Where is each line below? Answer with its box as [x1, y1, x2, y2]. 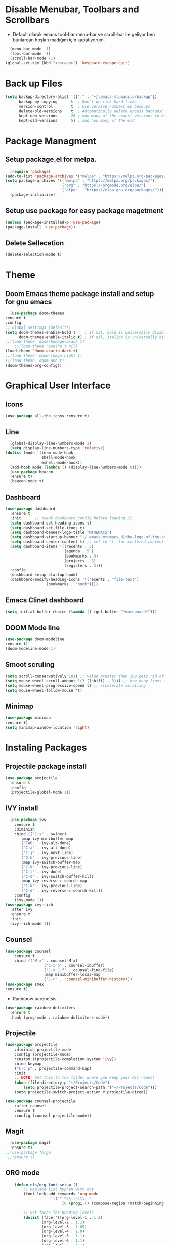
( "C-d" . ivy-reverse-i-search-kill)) [21, 888, 103, 893]
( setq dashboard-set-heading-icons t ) [10, 520, 92, 526]
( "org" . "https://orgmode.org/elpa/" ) [61, 183, 146, 188]
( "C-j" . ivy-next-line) [21, 850, 73, 856]
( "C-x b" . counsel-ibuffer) [44, 963, 105, 968]
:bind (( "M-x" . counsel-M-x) [14, 958, 78, 963]
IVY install [5, 804, 38, 812]
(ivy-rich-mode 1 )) [10, 921, 51, 926]
